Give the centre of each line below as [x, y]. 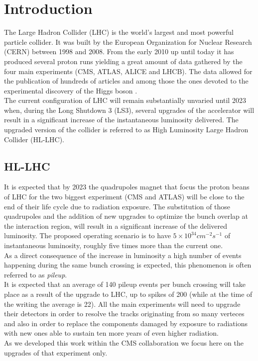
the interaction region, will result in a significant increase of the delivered [116, 226]
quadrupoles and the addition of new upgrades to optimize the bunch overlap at [126, 216]
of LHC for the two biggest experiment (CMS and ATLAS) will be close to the [124, 197]
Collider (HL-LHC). [34, 139]
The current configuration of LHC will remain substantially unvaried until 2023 [125, 100]
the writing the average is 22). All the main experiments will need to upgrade [122, 304]
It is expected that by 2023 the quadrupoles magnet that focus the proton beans [127, 187]
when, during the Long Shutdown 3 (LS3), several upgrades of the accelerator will [129, 110]
